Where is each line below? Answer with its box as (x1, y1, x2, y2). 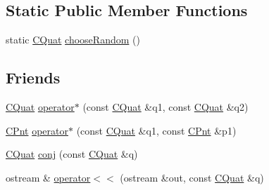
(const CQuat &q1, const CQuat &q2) (82, 100, 249, 114)
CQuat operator (6, 100, 75, 114)
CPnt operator (6, 123, 68, 137)
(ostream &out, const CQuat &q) (120, 170, 264, 184)
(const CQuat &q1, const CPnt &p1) (76, 123, 237, 137)
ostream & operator (6, 170, 91, 184)
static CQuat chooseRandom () (6, 32, 140, 47)
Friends (6, 67, 61, 88)
